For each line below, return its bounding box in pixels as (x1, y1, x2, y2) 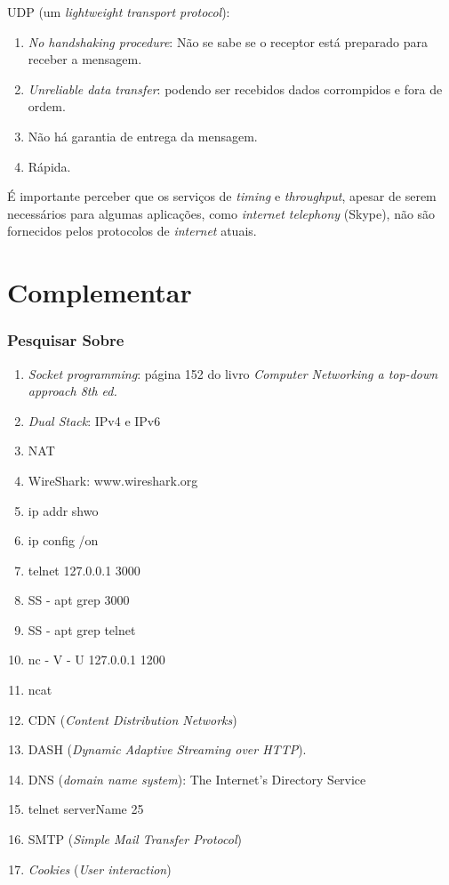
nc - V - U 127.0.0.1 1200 (28, 650, 165, 669)
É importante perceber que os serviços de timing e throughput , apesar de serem (7, 187, 437, 205)
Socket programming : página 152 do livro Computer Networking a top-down (28, 364, 438, 382)
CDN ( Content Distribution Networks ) (28, 710, 237, 728)
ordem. (28, 97, 66, 116)
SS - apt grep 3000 (28, 591, 130, 609)
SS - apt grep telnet (28, 620, 136, 639)
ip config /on (28, 531, 99, 550)
